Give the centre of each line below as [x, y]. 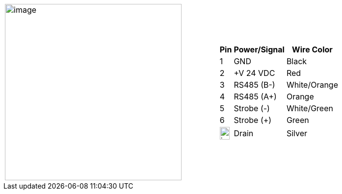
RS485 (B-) [254, 85]
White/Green [310, 108]
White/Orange [312, 85]
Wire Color [312, 49]
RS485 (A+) [255, 97]
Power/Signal [259, 49]
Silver [297, 133]
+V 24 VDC [254, 73]
